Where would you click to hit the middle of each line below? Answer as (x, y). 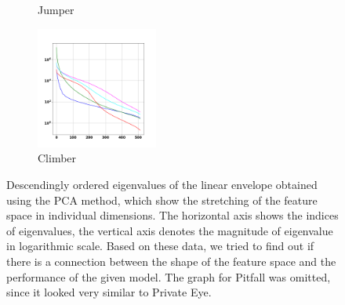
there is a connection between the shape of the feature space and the (171, 261)
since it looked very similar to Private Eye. (109, 292)
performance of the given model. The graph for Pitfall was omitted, (169, 276)
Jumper (56, 9)
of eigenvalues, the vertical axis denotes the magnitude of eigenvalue (170, 230)
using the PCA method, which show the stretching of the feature (162, 200)
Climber (57, 158)
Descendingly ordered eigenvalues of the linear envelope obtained (162, 184)
